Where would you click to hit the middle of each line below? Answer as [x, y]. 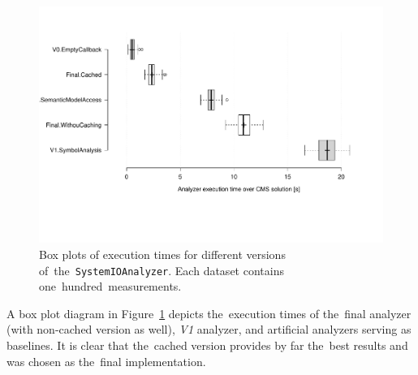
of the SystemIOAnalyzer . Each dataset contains [162, 270]
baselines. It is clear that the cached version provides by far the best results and [207, 345]
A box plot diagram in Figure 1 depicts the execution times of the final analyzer [209, 313]
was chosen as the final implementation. [106, 361]
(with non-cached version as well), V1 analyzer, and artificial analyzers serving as [209, 329]
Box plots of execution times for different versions [162, 254]
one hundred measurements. [110, 286]
